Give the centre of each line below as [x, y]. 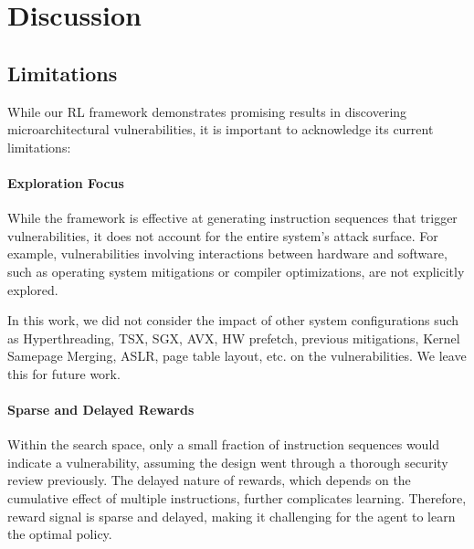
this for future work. [64, 373]
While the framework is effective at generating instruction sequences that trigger [232, 218]
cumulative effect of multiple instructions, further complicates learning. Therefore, [237, 498]
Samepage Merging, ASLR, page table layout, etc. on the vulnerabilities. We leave [237, 356]
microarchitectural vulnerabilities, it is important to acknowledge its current [221, 129]
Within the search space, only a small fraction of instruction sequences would [224, 444]
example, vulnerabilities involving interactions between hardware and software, [227, 253]
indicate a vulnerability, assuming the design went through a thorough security [228, 462]
